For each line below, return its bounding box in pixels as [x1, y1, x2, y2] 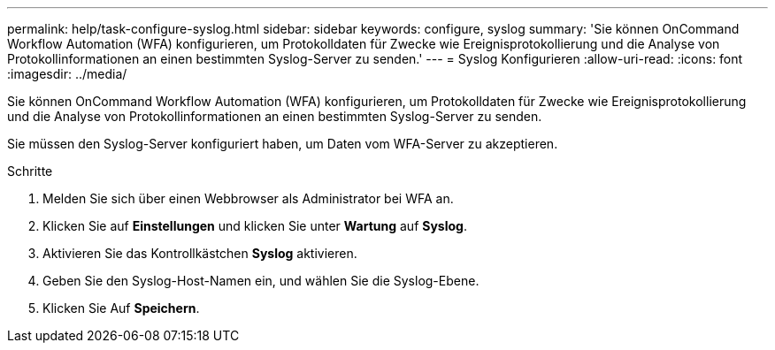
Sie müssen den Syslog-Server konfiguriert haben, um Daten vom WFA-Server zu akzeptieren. [7, 136, 558, 151]
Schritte [7, 164, 53, 179]
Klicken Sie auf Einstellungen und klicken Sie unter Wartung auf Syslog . [42, 218, 467, 233]
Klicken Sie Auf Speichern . [42, 301, 200, 316]
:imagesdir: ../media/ [7, 66, 127, 81]
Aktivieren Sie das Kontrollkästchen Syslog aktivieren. [42, 246, 357, 261]
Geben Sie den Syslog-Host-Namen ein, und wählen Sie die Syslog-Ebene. [42, 273, 480, 288]
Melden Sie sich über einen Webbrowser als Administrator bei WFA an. [42, 191, 454, 206]
